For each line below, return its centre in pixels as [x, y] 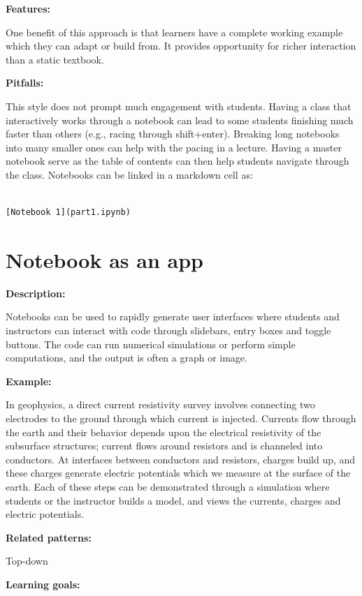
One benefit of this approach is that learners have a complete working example [174, 32]
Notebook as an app [104, 259]
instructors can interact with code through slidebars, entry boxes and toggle [168, 330]
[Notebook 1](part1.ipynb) [68, 213]
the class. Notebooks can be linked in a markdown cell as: [129, 174]
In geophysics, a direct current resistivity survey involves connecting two [160, 404]
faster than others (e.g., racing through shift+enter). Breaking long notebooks [173, 134]
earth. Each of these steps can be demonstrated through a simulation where [168, 486]
